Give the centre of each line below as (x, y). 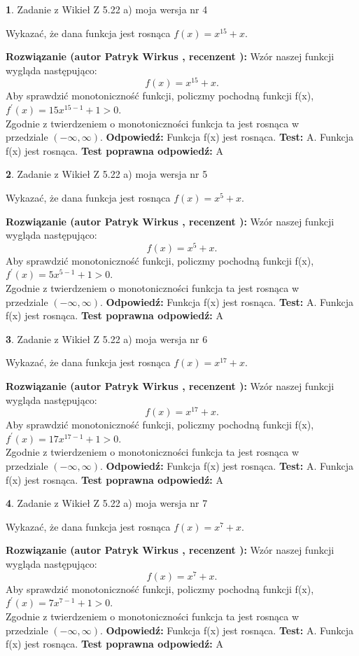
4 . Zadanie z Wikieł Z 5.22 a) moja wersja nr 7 (107, 503)
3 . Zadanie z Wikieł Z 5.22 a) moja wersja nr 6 (107, 339)
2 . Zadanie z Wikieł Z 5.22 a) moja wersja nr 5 (107, 174)
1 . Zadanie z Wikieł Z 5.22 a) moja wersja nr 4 (107, 9)
